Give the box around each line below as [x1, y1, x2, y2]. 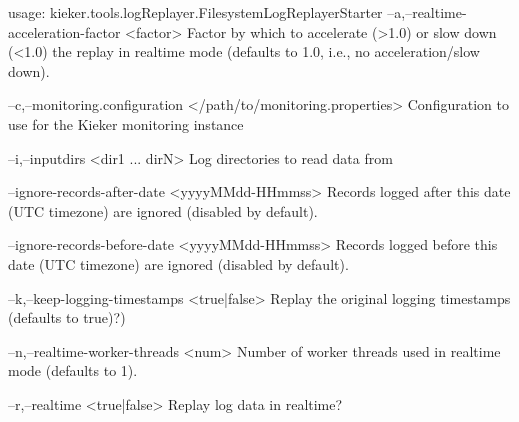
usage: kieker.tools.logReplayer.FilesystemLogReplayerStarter [8, 2, 383, 22]
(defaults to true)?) [8, 307, 126, 328]
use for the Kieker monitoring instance [8, 113, 244, 134]
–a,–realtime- [387, 2, 467, 22]
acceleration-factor [8, 21, 121, 42]
